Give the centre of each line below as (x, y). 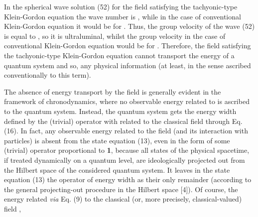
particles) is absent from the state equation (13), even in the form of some (117, 140)
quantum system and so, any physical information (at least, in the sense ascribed (128, 65)
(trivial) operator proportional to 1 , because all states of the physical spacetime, (127, 150)
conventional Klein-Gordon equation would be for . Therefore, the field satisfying (128, 46)
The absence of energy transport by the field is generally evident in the (113, 91)
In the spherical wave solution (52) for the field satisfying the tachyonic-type (121, 6)
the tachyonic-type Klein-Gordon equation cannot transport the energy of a (119, 55)
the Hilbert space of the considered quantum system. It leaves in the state (117, 169)
